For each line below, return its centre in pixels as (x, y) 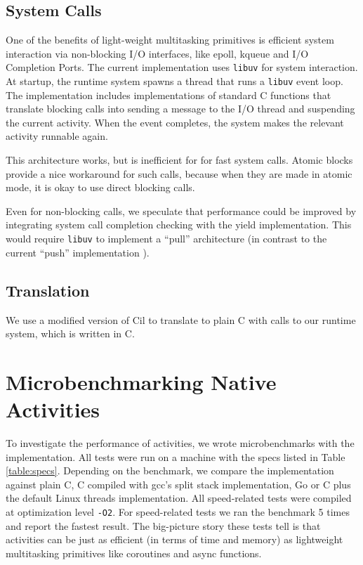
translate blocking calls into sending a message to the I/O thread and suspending (180, 109)
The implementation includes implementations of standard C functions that (169, 95)
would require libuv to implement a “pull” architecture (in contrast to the (166, 239)
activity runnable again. (57, 136)
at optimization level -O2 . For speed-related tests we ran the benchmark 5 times (178, 511)
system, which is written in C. (70, 333)
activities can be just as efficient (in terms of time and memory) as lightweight (174, 539)
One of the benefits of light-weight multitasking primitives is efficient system (170, 40)
